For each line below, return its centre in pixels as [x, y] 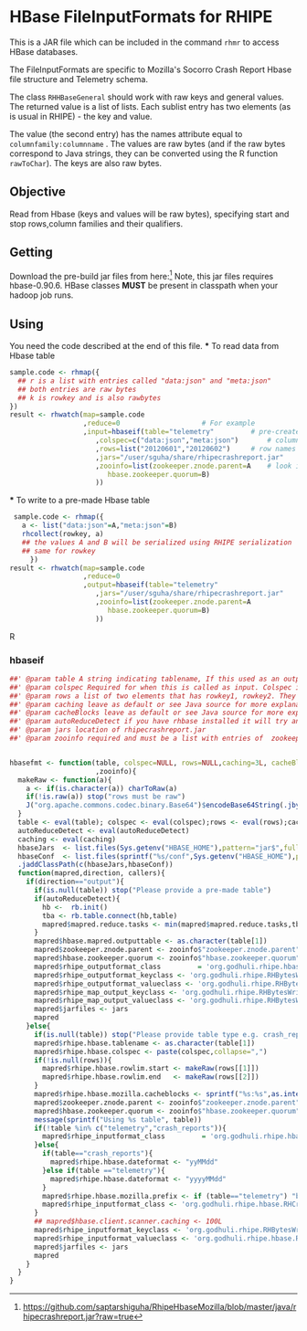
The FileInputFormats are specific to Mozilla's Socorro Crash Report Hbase [151, 69]
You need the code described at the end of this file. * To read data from [144, 346]
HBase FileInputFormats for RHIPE [141, 17]
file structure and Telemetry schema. [79, 79]
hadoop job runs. [42, 295]
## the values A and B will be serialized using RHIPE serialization [157, 542]
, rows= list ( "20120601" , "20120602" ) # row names [196, 449]
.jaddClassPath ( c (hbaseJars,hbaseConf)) [95, 865]
